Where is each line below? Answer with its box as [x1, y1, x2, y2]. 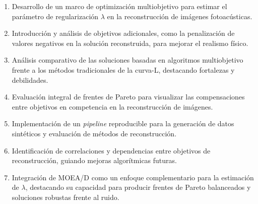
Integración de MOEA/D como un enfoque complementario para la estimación [12, 172, 254, 182]
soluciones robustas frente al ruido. [12, 191, 119, 202]
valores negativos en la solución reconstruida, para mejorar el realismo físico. [12, 37, 248, 48]
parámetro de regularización [12, 11, 99, 21]
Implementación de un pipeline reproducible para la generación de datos [12, 118, 234, 129]
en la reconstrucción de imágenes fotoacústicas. [107, 11, 252, 21]
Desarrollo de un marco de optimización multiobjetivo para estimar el [12, 1, 227, 11]
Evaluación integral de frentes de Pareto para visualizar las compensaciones [12, 91, 245, 102]
